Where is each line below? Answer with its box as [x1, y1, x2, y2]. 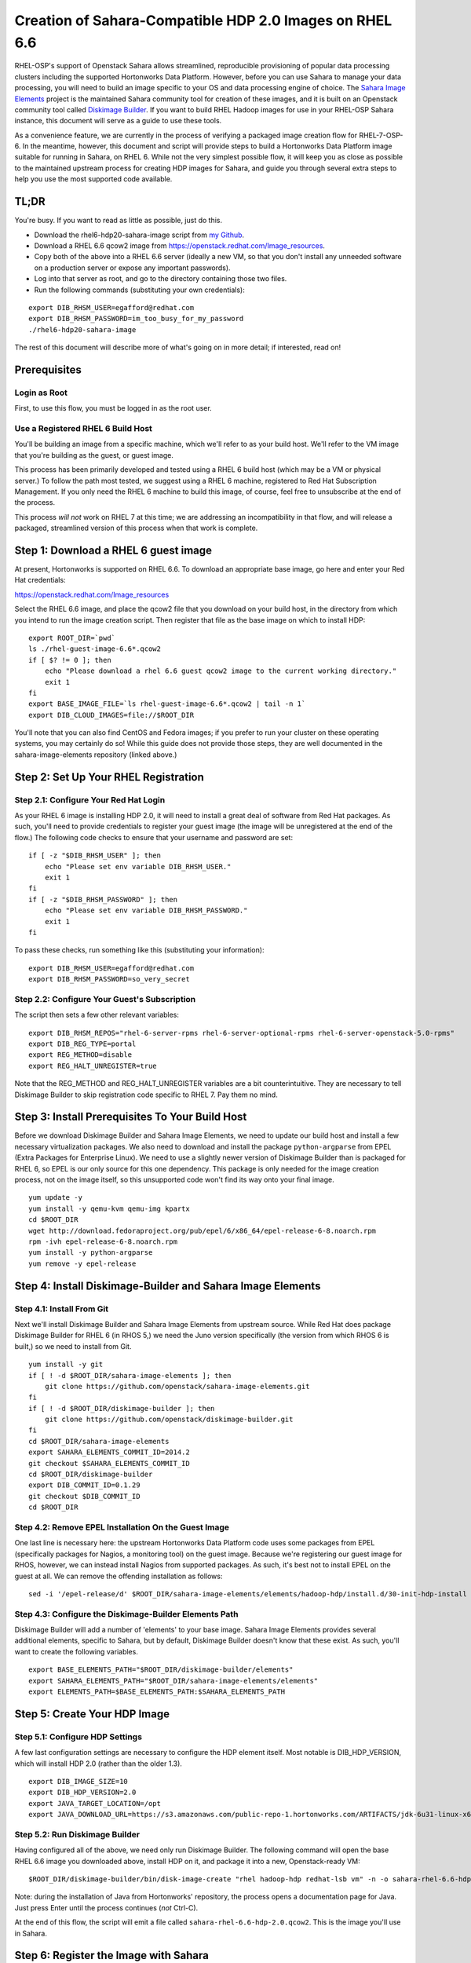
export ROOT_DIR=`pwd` [28, 633, 116, 642]
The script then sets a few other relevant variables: [14, 1010, 180, 1020]
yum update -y [28, 1194, 82, 1202]
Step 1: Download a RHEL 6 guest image [14, 543, 212, 557]
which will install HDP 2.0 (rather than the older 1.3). [14, 1759, 182, 1768]
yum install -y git [28, 1360, 104, 1369]
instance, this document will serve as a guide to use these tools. [14, 116, 222, 126]
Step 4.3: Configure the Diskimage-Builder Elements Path [14, 1608, 239, 1619]
